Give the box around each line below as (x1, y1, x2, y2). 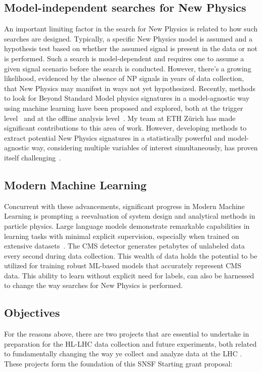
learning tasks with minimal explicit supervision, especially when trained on (4, 230, 239, 241)
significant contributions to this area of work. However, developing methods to (4, 122, 247, 133)
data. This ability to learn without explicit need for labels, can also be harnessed (4, 270, 254, 280)
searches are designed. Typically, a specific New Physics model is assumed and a (4, 33, 252, 44)
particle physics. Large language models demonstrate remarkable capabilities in (4, 220, 250, 231)
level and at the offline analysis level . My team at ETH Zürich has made (4, 112, 236, 123)
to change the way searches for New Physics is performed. (4, 280, 183, 291)
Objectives (4, 305, 60, 320)
